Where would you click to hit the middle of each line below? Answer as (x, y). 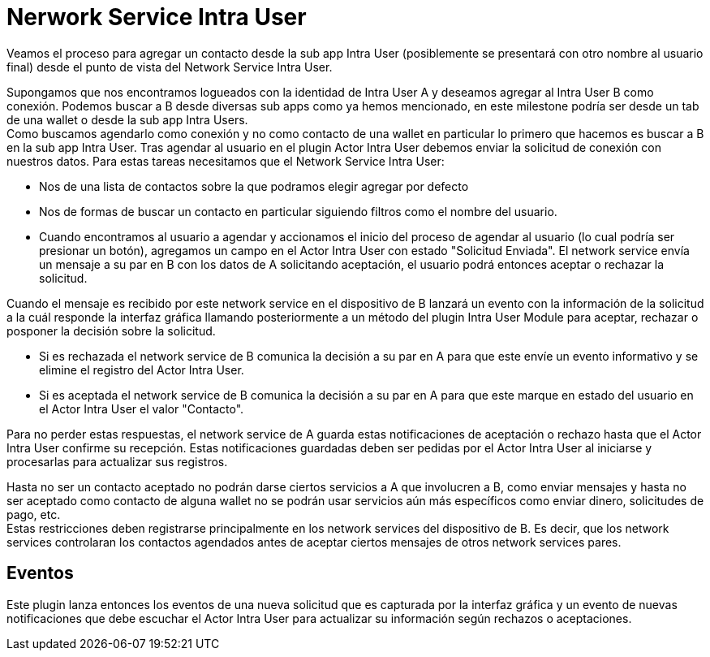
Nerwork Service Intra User (157, 17)
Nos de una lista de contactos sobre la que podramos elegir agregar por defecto (254, 186)
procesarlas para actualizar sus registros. (117, 461)
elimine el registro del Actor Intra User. (142, 370)
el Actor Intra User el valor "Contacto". (142, 408)
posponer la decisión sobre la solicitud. (111, 331)
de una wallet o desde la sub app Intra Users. (127, 119)
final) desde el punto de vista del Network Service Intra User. (170, 67)
